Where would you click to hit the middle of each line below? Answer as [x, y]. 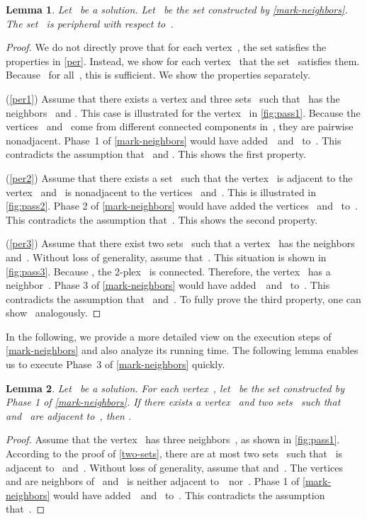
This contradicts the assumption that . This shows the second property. [162, 219]
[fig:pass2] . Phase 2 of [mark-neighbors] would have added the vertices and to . [182, 206]
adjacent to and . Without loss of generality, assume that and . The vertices [175, 467]
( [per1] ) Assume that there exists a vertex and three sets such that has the [173, 98]
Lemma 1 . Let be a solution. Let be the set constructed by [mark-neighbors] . [177, 9]
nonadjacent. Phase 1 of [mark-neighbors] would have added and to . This [174, 140]
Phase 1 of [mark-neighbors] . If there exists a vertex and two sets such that [173, 402]
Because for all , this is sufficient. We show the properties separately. [158, 75]
